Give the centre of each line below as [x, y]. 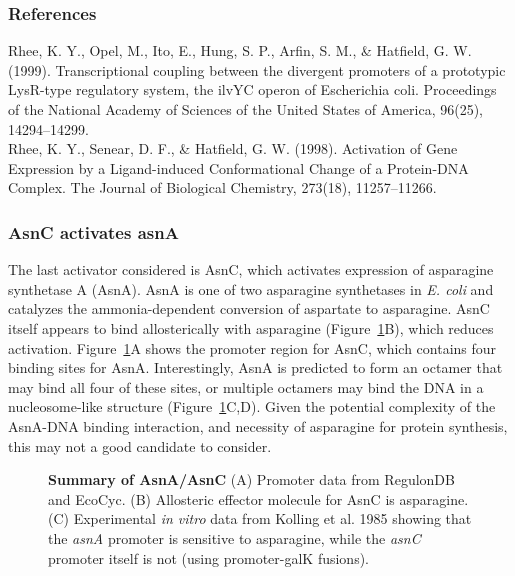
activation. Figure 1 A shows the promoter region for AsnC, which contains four [252, 347]
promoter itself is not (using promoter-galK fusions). [209, 557]
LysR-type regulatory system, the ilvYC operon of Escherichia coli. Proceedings [252, 89]
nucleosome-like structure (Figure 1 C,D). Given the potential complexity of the [252, 406]
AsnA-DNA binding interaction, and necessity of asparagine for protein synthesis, [258, 425]
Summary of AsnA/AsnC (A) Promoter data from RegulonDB [251, 479]
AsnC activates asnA [93, 231]
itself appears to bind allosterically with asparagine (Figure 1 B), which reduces [251, 327]
